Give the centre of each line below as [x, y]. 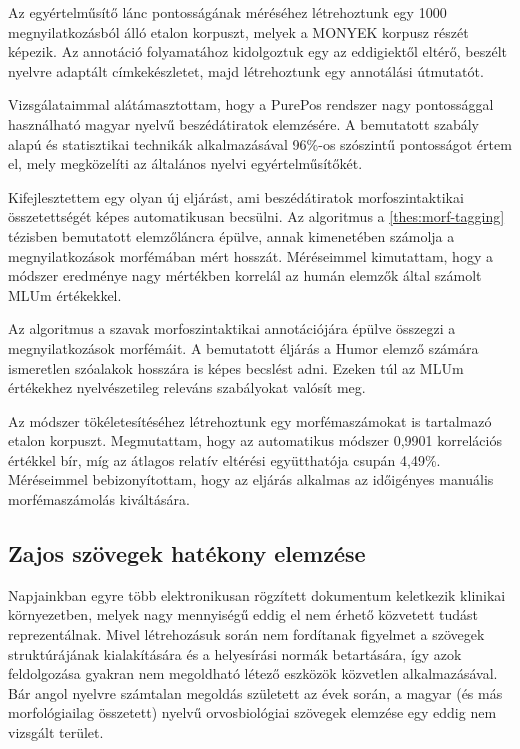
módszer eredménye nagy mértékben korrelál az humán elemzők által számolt [245, 275]
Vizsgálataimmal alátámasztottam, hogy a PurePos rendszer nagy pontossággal [251, 104]
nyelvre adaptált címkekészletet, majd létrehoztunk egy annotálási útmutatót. [246, 70]
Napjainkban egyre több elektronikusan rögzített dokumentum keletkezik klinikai [257, 594]
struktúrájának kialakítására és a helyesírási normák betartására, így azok [235, 653]
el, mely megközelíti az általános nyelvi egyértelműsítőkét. [185, 163]
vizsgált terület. [56, 732]
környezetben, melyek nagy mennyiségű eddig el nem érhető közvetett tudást [243, 614]
